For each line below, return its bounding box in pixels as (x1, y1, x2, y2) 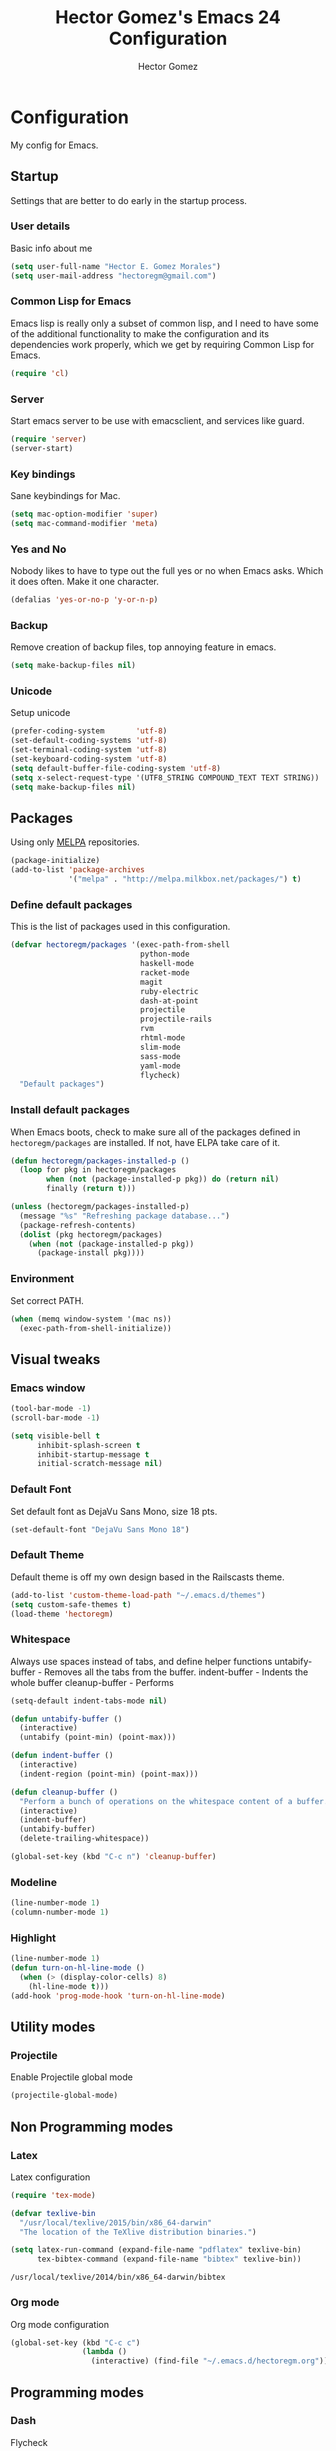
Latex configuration (10, 2171, 91, 2183)
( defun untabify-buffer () (10, 1714, 123, 1724)
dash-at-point (139, 996, 199, 1006)
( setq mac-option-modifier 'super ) (10, 509, 159, 520)
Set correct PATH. (10, 1294, 85, 1306)
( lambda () (81, 2347, 128, 2357)
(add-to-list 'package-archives (10, 865, 145, 875)
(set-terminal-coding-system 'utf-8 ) (10, 745, 168, 755)
